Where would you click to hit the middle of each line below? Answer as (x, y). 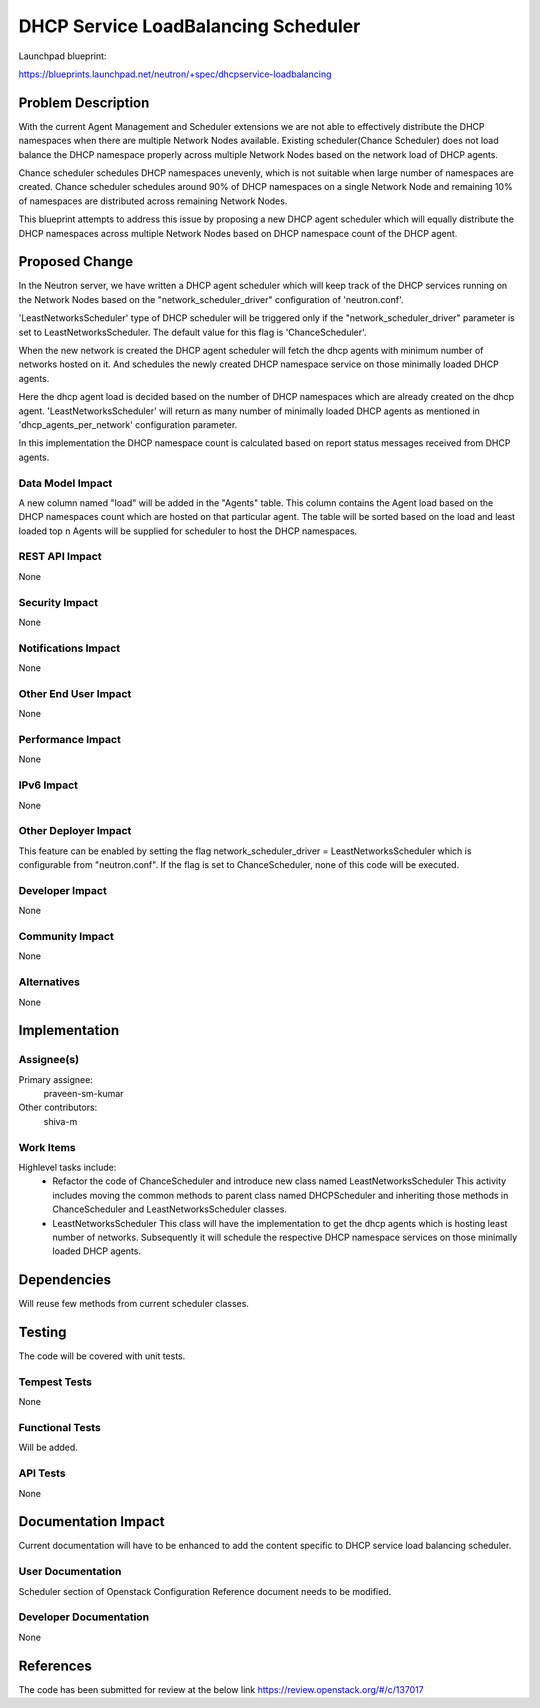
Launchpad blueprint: (62, 56)
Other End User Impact (75, 693)
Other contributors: (58, 1107)
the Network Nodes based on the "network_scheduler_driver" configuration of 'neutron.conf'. (211, 299)
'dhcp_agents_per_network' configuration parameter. (128, 424)
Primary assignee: (56, 1079)
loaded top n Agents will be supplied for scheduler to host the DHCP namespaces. (188, 531)
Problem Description (84, 102)
